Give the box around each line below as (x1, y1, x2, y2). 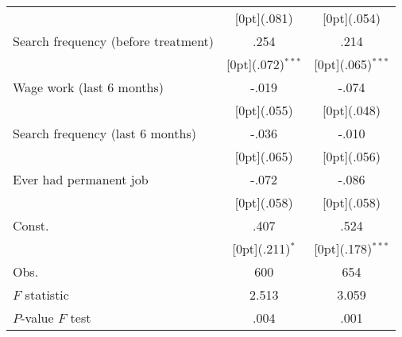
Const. (13, 216, 49, 234)
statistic (25, 285, 69, 304)
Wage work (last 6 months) (13, 78, 164, 96)
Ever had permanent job (13, 170, 149, 188)
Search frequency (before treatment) (13, 32, 215, 50)
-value (21, 308, 54, 327)
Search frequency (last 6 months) (13, 124, 196, 142)
